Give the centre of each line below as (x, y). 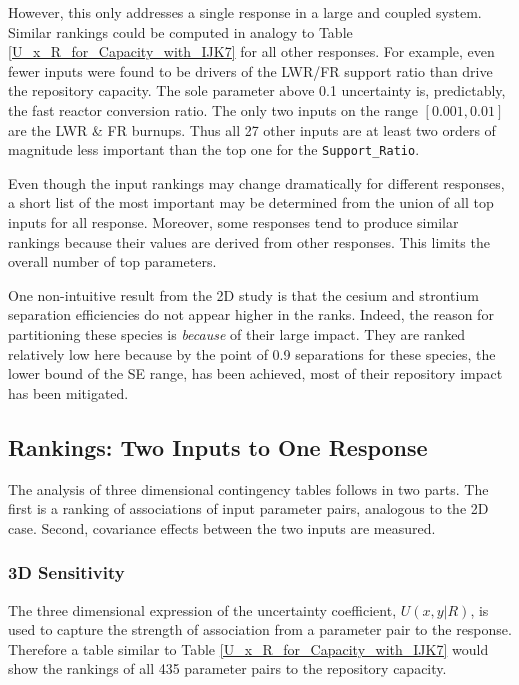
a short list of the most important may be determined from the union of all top (251, 202)
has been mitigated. (68, 392)
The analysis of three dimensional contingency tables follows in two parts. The (248, 488)
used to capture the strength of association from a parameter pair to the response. (260, 629)
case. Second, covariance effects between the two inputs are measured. (222, 527)
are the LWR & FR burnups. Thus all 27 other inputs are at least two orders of (252, 129)
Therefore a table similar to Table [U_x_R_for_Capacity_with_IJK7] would (248, 648)
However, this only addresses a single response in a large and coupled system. (245, 12)
